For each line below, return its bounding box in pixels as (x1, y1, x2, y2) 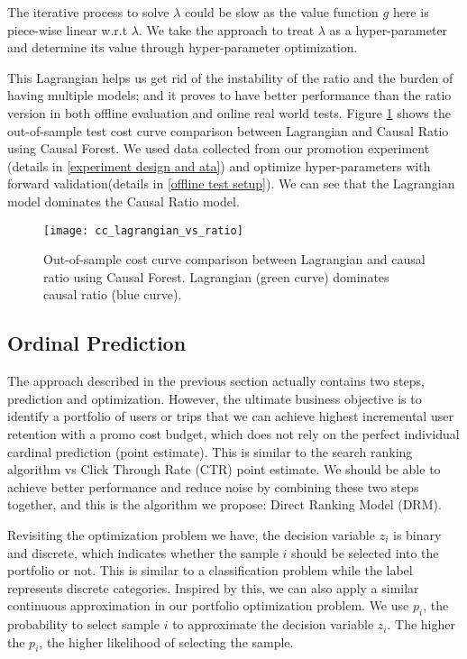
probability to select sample (7, 615, 160, 634)
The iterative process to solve (7, 3, 169, 21)
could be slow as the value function (185, 3, 379, 21)
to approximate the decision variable (172, 615, 374, 634)
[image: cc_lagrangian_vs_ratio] (43, 224, 243, 237)
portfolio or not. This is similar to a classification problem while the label (7, 561, 413, 580)
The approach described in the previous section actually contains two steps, (7, 371, 425, 390)
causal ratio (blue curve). (43, 285, 182, 304)
